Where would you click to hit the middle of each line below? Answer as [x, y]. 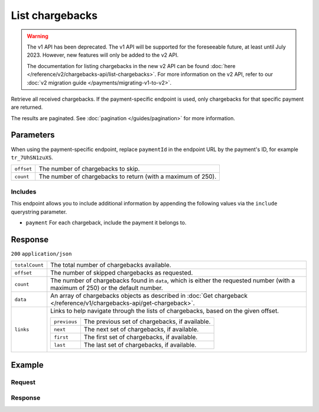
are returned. [27, 107]
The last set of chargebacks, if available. [140, 345]
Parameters [33, 135]
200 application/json [41, 254]
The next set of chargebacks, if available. [141, 330]
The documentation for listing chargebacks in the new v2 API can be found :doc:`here [131, 66]
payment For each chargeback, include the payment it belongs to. [106, 223]
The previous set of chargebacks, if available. [147, 321]
